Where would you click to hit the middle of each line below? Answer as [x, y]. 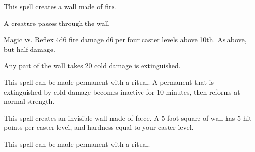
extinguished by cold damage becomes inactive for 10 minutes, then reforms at [122, 91]
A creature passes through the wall [57, 23]
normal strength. [29, 101]
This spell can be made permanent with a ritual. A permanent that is [109, 82]
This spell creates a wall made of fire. [60, 6]
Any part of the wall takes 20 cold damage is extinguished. [92, 65]
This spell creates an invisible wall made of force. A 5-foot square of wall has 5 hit [128, 117]
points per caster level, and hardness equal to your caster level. [99, 127]
